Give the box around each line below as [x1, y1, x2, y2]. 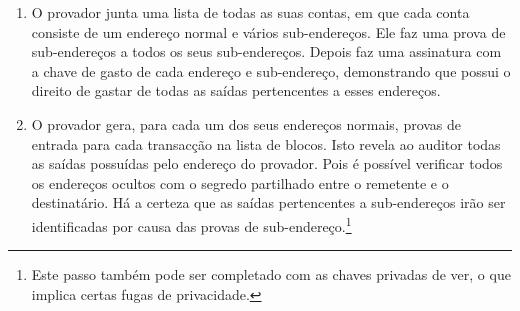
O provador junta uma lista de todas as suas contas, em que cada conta [31, 2, 470, 22]
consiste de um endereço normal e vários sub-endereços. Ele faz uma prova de [31, 21, 506, 42]
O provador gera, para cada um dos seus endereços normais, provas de [31, 113, 462, 134]
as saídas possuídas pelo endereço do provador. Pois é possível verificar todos [31, 153, 503, 174]
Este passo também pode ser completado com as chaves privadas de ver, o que [31, 264, 511, 285]
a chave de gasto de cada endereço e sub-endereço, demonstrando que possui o [31, 60, 511, 81]
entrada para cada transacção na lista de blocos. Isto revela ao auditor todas [31, 133, 501, 154]
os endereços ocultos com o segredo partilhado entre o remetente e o [31, 172, 449, 193]
